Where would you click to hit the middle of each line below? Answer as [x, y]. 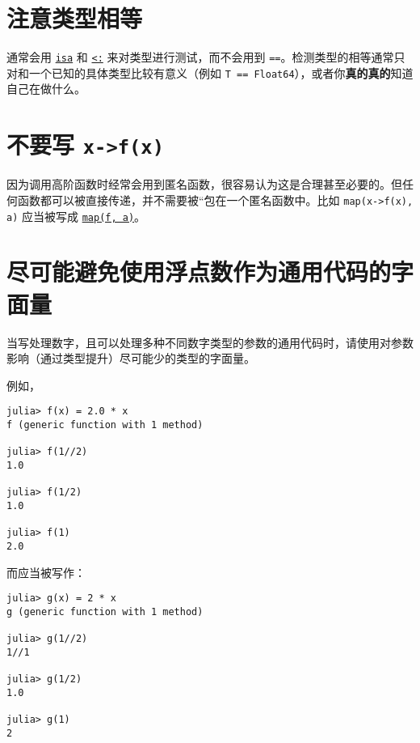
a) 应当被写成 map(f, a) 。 [76, 216]
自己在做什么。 [46, 89]
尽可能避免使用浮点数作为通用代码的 [199, 272]
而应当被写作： [46, 572]
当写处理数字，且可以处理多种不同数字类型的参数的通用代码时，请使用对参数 [210, 342]
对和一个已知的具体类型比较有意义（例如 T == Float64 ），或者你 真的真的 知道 [210, 72]
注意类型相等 [75, 18]
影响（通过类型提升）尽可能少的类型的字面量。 [131, 358]
